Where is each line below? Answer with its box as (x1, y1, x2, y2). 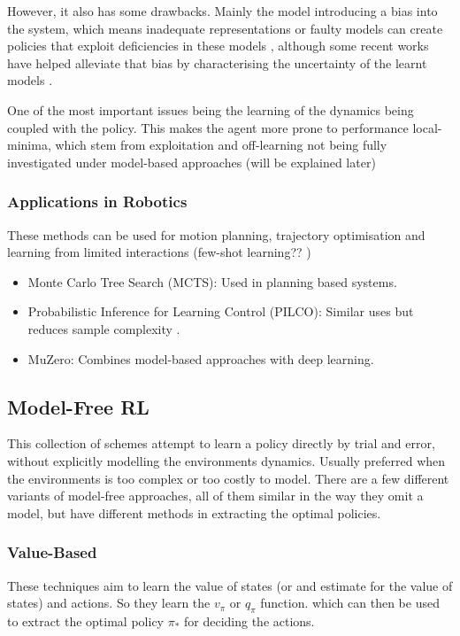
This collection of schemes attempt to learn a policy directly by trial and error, (7, 434, 435, 453)
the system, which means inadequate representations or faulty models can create (7, 19, 443, 37)
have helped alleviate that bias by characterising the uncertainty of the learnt (7, 53, 427, 72)
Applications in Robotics (7, 190, 188, 213)
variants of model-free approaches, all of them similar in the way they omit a (7, 486, 424, 505)
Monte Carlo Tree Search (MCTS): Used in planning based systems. (27, 272, 397, 291)
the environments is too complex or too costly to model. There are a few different (7, 469, 449, 487)
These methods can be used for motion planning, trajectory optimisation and (7, 225, 425, 244)
